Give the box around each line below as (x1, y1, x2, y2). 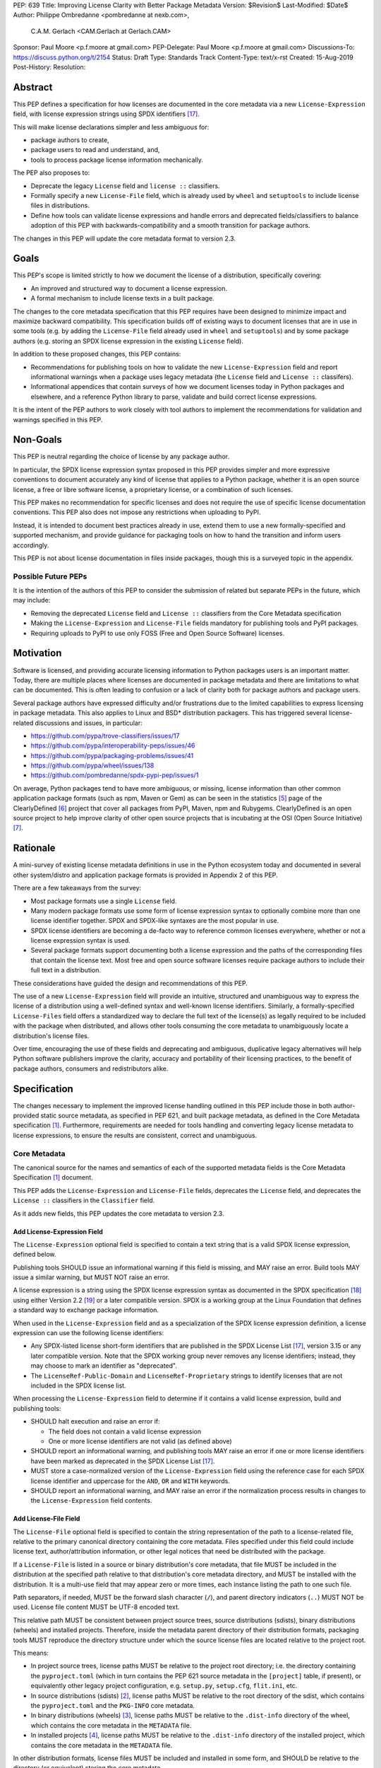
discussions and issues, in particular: (35, 719, 143, 727)
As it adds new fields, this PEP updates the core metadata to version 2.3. (13, 1209, 224, 1218)
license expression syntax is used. (30, 936, 131, 945)
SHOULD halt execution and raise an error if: (30, 1417, 160, 1426)
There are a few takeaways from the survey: (13, 884, 142, 892)
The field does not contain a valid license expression (48, 1427, 202, 1436)
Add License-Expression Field (13, 1227, 104, 1235)
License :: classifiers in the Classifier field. (13, 1196, 155, 1205)
